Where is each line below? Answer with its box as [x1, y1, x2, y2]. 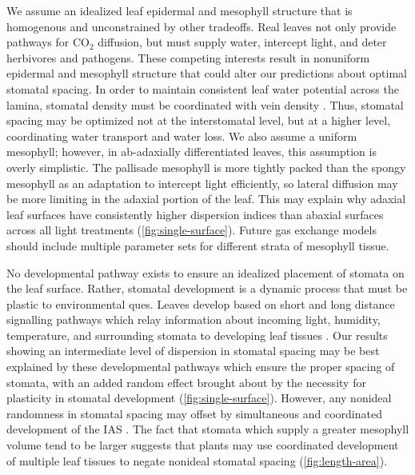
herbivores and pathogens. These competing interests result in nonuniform [6, 49, 370, 66]
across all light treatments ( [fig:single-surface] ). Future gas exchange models [6, 222, 377, 238]
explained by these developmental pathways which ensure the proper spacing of [6, 358, 395, 375]
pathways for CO [6, 34, 90, 50]
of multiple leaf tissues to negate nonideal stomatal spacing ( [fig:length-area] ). [6, 452, 388, 469]
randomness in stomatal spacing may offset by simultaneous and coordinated [6, 405, 382, 421]
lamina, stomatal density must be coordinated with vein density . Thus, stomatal [6, 96, 404, 113]
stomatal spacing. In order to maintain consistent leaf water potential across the [6, 80, 399, 97]
